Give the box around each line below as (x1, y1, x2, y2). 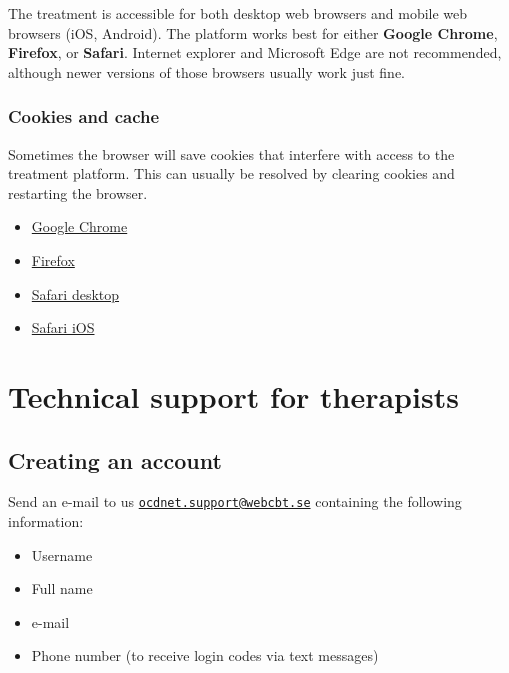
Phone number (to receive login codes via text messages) (31, 645, 379, 666)
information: (8, 510, 84, 531)
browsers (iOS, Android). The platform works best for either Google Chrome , (8, 22, 498, 43)
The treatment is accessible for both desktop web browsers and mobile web (8, 3, 468, 23)
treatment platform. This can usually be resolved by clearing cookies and (8, 163, 455, 184)
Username (31, 544, 93, 565)
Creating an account (8, 444, 222, 475)
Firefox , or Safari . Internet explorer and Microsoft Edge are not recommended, (8, 42, 502, 63)
